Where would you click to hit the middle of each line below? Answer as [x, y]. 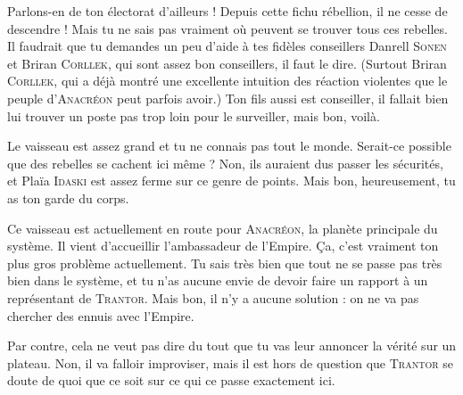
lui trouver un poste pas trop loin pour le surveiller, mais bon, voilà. [194, 115]
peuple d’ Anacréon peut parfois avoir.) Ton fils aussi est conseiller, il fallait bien [228, 98]
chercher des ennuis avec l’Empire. [101, 315]
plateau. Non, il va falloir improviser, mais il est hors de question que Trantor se [230, 362]
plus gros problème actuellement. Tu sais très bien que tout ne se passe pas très [225, 263]
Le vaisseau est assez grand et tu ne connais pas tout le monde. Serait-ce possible [229, 146]
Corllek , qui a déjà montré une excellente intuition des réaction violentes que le [227, 81]
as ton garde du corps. [68, 197]
